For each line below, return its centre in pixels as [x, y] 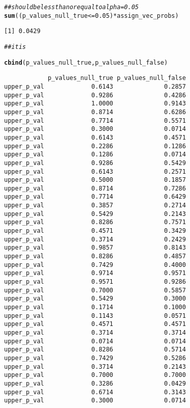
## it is [15, 47]
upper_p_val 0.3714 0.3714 [95, 332]
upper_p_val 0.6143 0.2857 [95, 86]
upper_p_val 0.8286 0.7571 [95, 222]
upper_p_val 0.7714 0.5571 [95, 120]
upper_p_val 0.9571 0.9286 [95, 282]
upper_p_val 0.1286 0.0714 [95, 155]
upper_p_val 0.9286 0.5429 [95, 163]
